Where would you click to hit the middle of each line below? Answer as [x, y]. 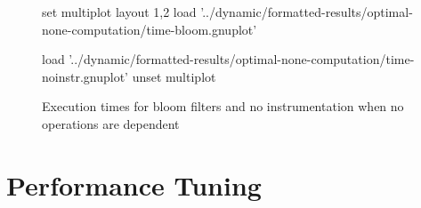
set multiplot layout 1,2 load [119, 12]
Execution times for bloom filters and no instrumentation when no [223, 106]
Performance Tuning [134, 184]
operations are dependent [111, 123]
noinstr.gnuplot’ [85, 76]
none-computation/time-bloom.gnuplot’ [150, 29]
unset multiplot [174, 76]
